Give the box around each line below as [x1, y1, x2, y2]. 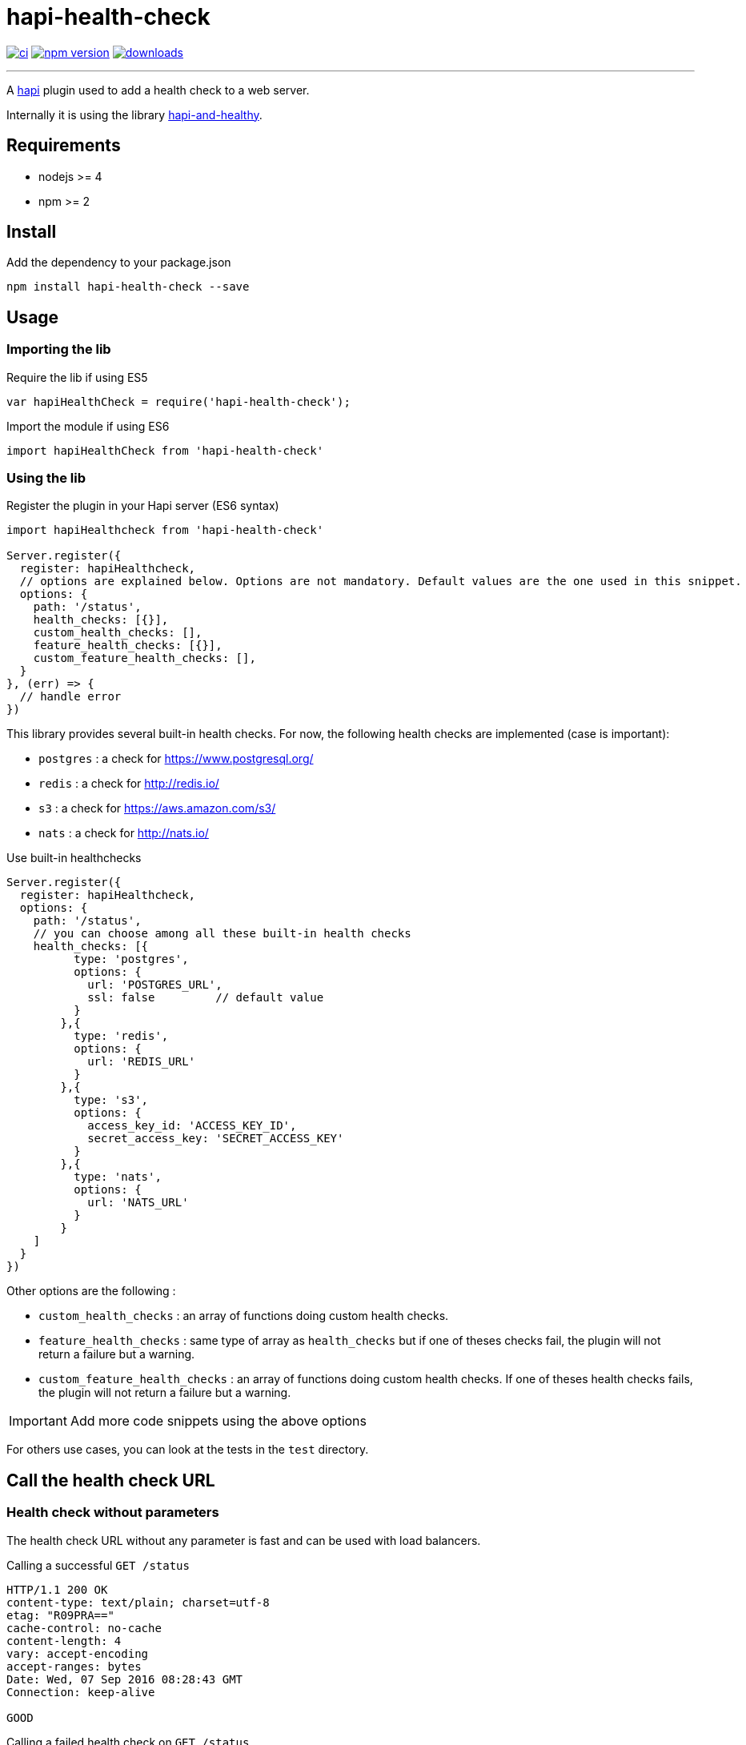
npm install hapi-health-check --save [6, 280, 250, 294]
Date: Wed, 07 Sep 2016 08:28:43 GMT [6, 1672, 243, 1686]
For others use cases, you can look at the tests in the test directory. [6, 1442, 369, 1457]
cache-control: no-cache [6, 1621, 162, 1635]
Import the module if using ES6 [6, 419, 170, 433]
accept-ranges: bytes [6, 1659, 142, 1673]
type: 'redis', [74, 1029, 169, 1043]
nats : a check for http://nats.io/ [38, 826, 209, 840]
